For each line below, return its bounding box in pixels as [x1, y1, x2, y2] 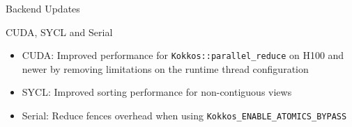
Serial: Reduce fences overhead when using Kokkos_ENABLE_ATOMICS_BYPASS [22, 108, 347, 123]
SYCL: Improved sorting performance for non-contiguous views [22, 85, 292, 99]
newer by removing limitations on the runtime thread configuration [22, 61, 309, 76]
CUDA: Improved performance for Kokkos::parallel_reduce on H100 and [22, 48, 344, 62]
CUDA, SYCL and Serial [6, 24, 113, 39]
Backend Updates [6, 1, 80, 15]
